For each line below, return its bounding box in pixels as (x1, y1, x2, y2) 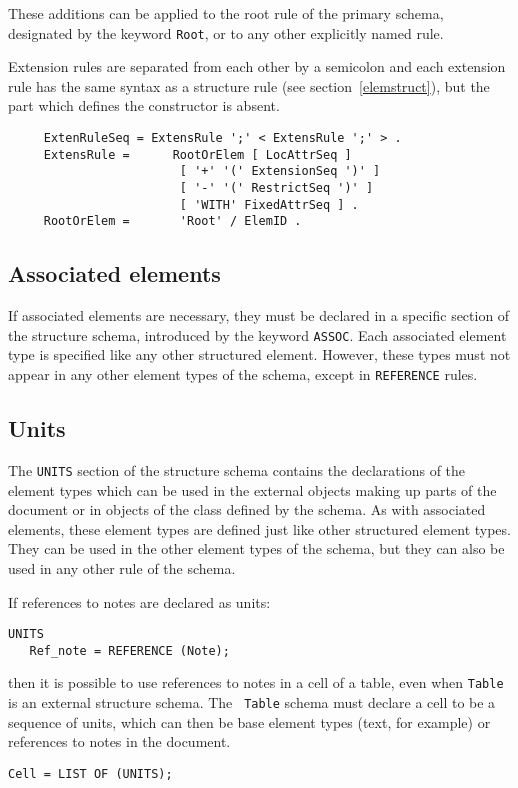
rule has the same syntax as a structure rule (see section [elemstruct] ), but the (8, 75, 490, 96)
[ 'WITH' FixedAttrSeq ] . (179, 197, 359, 212)
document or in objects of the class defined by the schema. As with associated (8, 499, 486, 520)
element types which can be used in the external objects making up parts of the (8, 479, 497, 500)
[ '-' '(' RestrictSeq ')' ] (179, 181, 374, 195)
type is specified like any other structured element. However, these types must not (8, 344, 511, 365)
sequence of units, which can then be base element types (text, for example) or (8, 711, 491, 732)
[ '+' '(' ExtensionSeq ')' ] (179, 164, 381, 179)
